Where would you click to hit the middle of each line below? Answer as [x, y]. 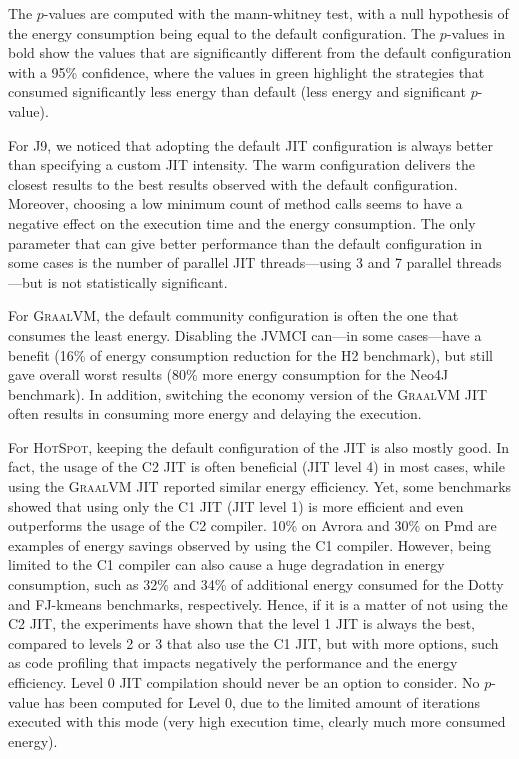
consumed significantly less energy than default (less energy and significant [237, 91]
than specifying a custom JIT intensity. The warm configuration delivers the [241, 164]
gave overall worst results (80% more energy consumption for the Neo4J [228, 374]
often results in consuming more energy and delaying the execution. [215, 413]
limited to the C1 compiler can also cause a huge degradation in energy [226, 564]
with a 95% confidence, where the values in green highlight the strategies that [246, 71]
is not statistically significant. [137, 281]
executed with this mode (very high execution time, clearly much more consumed [257, 721]
